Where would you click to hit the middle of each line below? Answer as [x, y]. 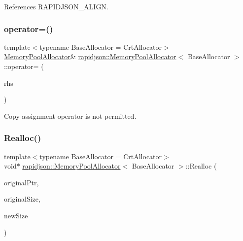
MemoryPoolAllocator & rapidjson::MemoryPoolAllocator [90, 56]
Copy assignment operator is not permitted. [70, 116]
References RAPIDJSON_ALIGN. [56, 6]
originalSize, [22, 199]
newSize [16, 215]
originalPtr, [21, 182]
